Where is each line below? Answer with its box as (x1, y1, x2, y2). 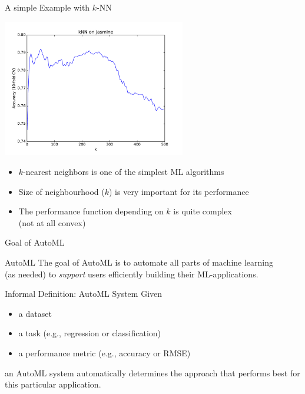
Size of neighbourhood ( (18, 185, 105, 197)
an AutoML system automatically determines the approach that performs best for (5, 366, 300, 379)
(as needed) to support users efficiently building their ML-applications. (5, 267, 258, 280)
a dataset (18, 307, 52, 319)
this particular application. (5, 378, 101, 390)
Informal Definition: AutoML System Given (5, 287, 163, 300)
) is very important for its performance (109, 185, 249, 197)
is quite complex (173, 205, 232, 217)
